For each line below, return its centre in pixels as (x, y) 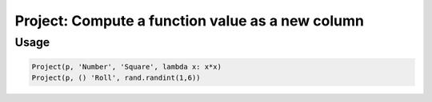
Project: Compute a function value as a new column (189, 21)
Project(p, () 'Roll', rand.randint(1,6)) (116, 78)
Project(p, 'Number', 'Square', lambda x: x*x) (126, 67)
